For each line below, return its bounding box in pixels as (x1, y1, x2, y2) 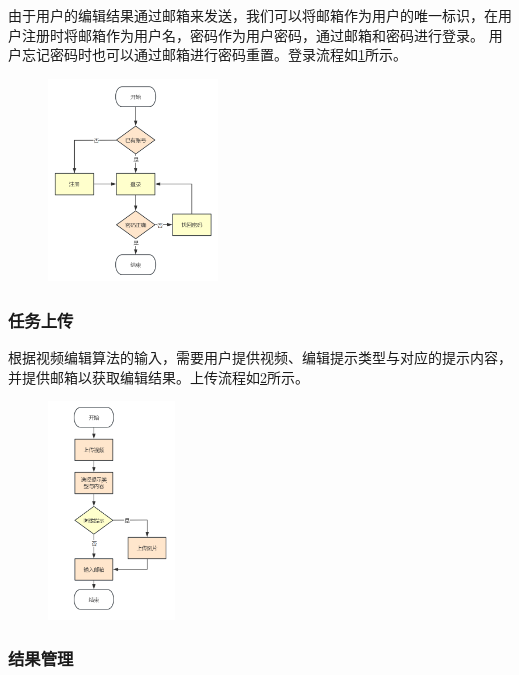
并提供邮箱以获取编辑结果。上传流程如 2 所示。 (8, 366, 309, 387)
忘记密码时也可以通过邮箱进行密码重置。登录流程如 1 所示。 (21, 44, 407, 65)
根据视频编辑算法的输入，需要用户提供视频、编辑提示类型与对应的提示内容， (8, 347, 512, 368)
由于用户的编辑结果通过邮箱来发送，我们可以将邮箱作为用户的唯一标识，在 (8, 5, 498, 25)
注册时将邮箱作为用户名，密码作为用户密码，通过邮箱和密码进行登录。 (21, 24, 484, 45)
